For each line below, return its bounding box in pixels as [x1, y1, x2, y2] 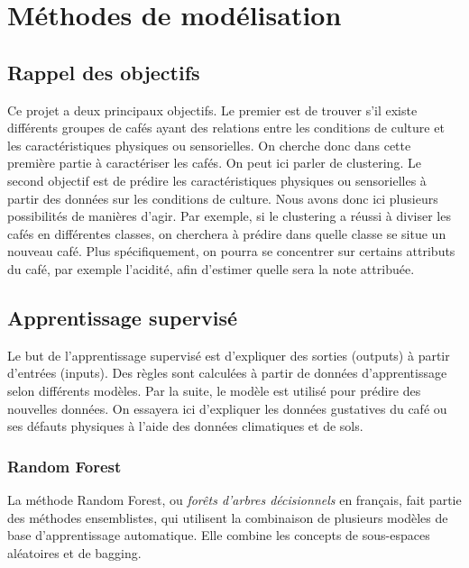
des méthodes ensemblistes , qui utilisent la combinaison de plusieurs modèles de [7, 508, 448, 527]
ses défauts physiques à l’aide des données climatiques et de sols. [7, 417, 363, 435]
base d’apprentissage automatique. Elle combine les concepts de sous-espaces [7, 526, 430, 545]
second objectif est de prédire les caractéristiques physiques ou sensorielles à [7, 170, 427, 189]
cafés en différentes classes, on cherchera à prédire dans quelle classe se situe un [7, 224, 446, 243]
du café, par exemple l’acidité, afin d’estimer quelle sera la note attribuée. [7, 259, 415, 278]
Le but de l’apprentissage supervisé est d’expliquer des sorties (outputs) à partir [7, 345, 450, 364]
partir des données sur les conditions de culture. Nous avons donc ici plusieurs [7, 188, 438, 207]
